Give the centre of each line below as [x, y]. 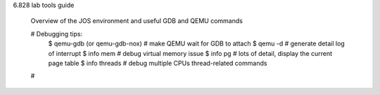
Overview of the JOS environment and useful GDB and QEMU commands [137, 21]
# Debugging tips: [57, 34]
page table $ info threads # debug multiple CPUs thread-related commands [158, 63]
